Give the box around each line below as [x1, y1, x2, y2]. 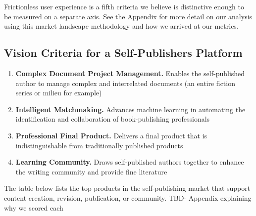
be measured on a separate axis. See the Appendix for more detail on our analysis [4, 11, 253, 21]
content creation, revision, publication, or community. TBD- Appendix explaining [4, 192, 252, 203]
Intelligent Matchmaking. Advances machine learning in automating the [15, 104, 246, 114]
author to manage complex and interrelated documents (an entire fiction [15, 78, 235, 88]
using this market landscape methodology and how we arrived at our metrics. [4, 21, 239, 31]
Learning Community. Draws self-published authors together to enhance [15, 157, 244, 167]
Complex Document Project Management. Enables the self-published [15, 68, 245, 78]
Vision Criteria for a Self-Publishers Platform [4, 45, 243, 60]
